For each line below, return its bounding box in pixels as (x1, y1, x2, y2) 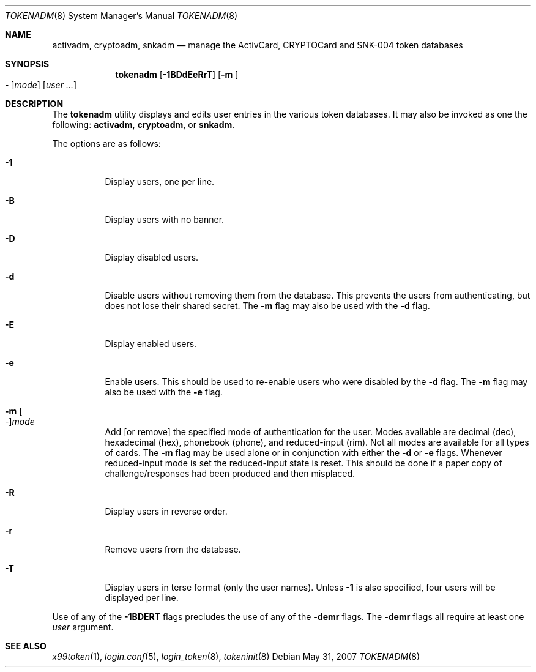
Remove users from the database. (105, 544, 241, 554)
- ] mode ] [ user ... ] (5, 80, 77, 90)
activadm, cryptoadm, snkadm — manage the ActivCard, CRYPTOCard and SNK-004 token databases (52, 40, 463, 50)
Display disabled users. (105, 252, 199, 263)
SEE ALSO (5, 641, 47, 651)
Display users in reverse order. (105, 506, 228, 517)
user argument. (52, 622, 114, 632)
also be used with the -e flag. (105, 387, 223, 397)
